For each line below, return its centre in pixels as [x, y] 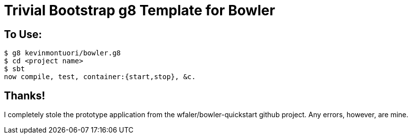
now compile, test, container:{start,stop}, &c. [100, 77]
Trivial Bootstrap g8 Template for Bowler [140, 10]
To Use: [23, 34]
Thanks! [25, 95]
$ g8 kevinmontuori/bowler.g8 [63, 53]
